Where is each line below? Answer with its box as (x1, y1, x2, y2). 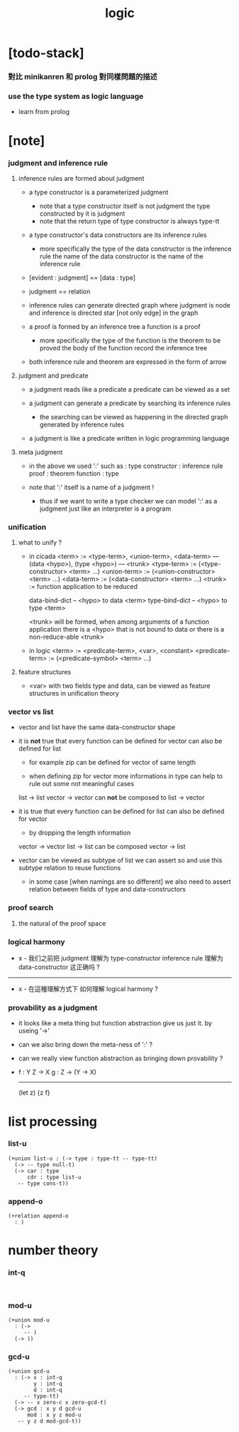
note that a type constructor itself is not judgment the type (39, 202, 211, 210)
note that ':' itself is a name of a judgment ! (28, 483, 155, 491)
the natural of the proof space (18, 919, 106, 927)
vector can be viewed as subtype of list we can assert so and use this (18, 856, 223, 864)
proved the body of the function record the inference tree (39, 343, 208, 352)
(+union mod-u (8, 1316, 50, 1324)
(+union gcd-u (8, 1368, 50, 1375)
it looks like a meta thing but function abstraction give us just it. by (18, 1019, 212, 1028)
